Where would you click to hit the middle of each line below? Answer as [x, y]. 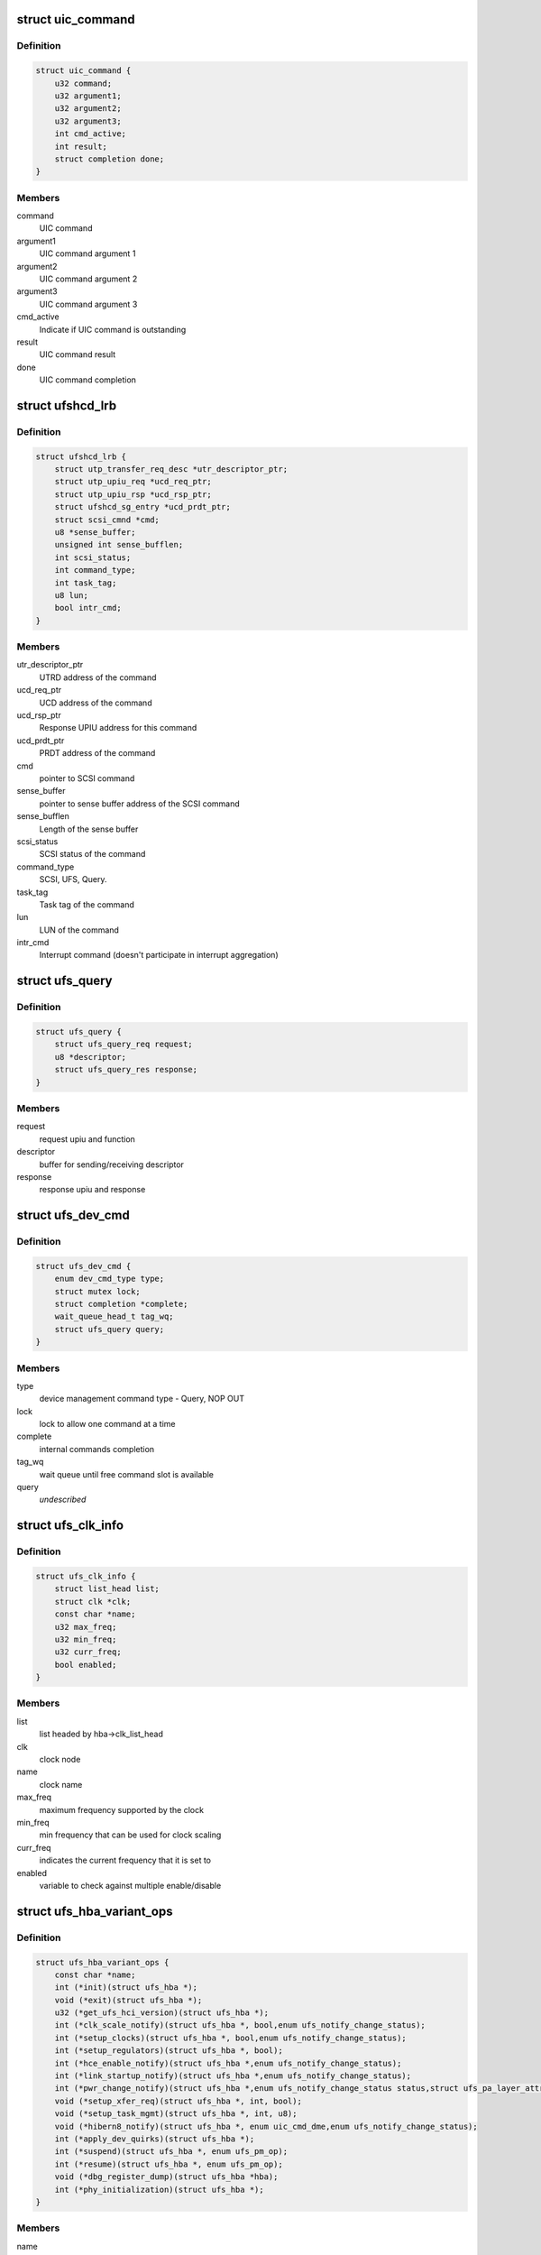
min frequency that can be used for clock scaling [130, 1835]
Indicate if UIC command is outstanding [113, 329]
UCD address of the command [96, 703]
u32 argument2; [88, 109]
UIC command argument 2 [88, 279]
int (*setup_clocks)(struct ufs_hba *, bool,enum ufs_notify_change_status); [231, 2038]
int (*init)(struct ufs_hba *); [126, 1988]
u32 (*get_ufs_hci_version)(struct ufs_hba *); [162, 2013]
